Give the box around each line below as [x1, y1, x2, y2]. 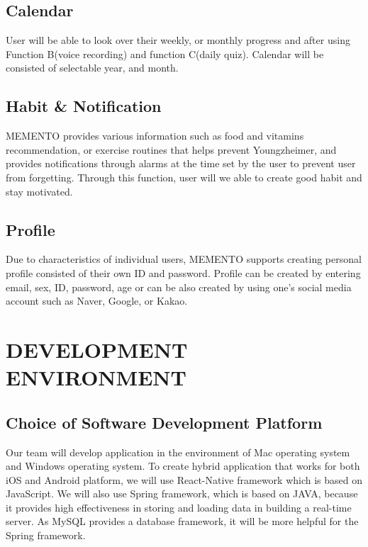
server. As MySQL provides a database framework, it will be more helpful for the [6, 514, 359, 529]
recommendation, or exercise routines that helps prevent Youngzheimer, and [6, 142, 337, 157]
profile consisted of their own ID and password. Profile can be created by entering [6, 265, 361, 280]
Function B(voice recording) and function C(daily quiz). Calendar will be [6, 46, 324, 61]
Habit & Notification [6, 95, 162, 117]
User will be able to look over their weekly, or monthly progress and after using [6, 33, 350, 47]
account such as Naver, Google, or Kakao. [6, 293, 188, 308]
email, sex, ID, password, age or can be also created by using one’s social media [6, 279, 352, 294]
